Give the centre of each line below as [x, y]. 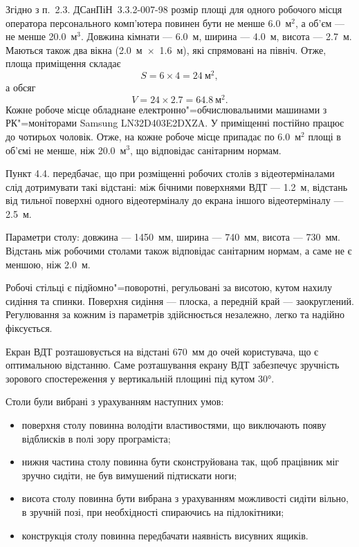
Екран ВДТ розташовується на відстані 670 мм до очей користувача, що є [162, 351]
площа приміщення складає [63, 63]
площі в [324, 136]
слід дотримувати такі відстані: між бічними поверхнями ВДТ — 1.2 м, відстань [177, 186]
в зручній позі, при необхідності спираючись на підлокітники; [153, 511]
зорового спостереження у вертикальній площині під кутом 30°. [140, 378]
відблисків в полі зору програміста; [96, 438]
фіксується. [29, 328]
